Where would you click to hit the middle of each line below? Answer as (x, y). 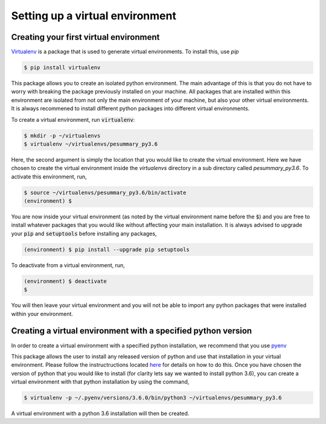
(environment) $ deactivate (65, 281)
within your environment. (42, 314)
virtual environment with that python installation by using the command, (100, 382)
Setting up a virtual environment (94, 16)
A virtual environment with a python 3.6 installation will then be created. (100, 414)
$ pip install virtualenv (62, 68)
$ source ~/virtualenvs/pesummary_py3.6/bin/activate (105, 192)
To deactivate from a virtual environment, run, (68, 265)
